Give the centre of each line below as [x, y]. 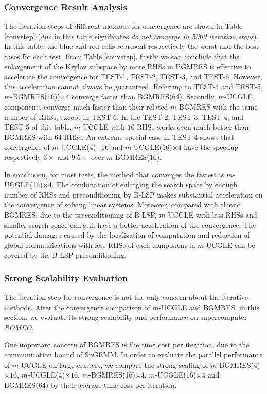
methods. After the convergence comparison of [77, 307]
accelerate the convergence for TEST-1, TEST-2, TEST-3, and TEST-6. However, [133, 76]
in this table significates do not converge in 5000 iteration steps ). [156, 36]
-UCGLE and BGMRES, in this [209, 307]
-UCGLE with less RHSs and [211, 214]
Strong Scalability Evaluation [66, 277]
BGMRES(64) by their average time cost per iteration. [91, 384]
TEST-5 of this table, [38, 127]
